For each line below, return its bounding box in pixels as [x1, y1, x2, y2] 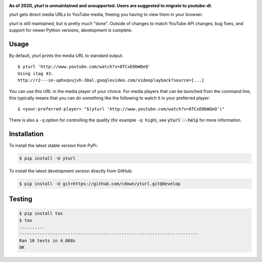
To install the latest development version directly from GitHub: [9, 168, 133, 174]
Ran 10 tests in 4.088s [19, 238, 76, 243]
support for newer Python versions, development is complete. [9, 27, 133, 33]
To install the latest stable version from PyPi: [9, 142, 98, 148]
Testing [9, 195, 33, 203]
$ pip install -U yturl [19, 155, 76, 161]
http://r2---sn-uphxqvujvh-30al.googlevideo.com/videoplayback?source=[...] [17, 77, 205, 83]
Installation [9, 130, 44, 138]
